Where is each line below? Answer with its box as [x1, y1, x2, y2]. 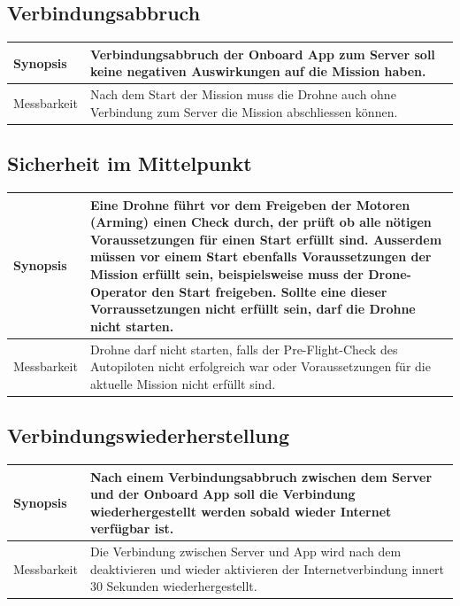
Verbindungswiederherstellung [7, 422, 290, 449]
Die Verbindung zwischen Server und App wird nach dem [89, 542, 402, 561]
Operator [89, 282, 148, 300]
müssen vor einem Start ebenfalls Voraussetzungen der [89, 247, 432, 266]
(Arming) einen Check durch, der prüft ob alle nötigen [89, 213, 432, 231]
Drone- [368, 264, 411, 283]
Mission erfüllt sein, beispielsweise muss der [89, 264, 364, 283]
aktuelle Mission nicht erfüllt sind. [89, 374, 276, 392]
